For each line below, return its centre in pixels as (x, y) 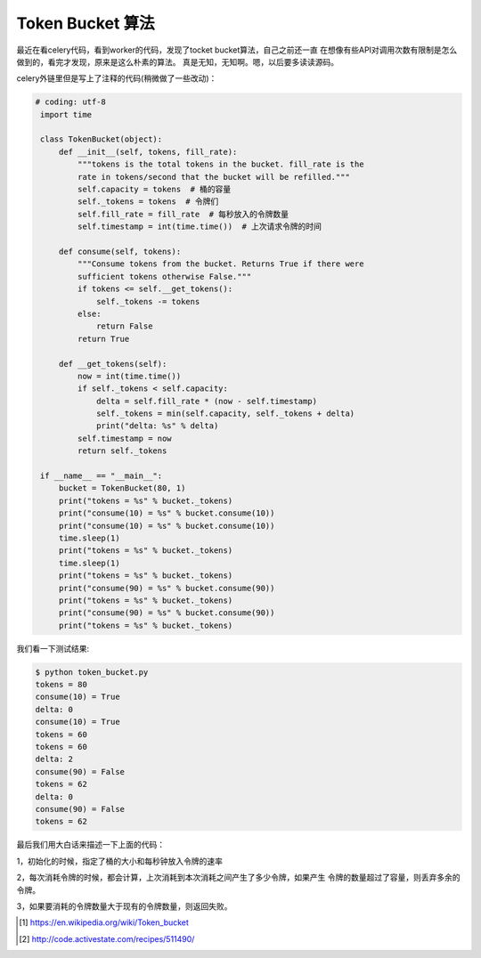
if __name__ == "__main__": (102, 476)
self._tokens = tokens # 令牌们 (148, 202)
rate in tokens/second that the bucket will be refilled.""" (214, 177)
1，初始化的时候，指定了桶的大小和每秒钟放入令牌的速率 (119, 861)
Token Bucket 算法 (86, 23)
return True (103, 339)
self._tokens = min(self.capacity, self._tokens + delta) (226, 414)
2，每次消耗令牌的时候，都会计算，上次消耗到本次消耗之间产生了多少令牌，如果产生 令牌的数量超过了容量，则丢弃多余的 (238, 878)
